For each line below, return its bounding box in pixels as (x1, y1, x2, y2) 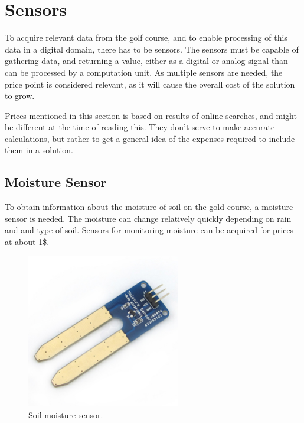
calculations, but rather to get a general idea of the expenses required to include (5, 132, 295, 144)
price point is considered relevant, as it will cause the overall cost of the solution (5, 78, 295, 90)
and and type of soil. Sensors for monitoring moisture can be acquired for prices (5, 224, 294, 236)
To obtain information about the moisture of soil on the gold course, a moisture (5, 201, 293, 213)
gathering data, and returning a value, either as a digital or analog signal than (5, 54, 288, 67)
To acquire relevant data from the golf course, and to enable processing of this (5, 31, 287, 44)
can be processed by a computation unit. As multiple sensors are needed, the (5, 66, 283, 78)
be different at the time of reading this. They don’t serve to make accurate (5, 121, 275, 133)
